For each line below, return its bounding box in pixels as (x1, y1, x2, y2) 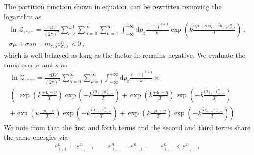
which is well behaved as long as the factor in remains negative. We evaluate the (4, 49, 245, 60)
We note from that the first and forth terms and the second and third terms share (4, 122, 251, 132)
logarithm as (4, 11, 42, 21)
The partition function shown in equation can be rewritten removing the (4, 1, 222, 11)
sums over (4, 59, 34, 69)
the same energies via (4, 132, 68, 142)
